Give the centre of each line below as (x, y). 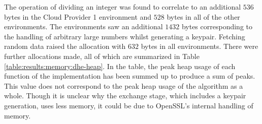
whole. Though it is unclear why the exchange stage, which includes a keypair (125, 96)
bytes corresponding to (217, 26)
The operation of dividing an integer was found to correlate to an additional (123, 7)
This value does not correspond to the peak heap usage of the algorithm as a (124, 85)
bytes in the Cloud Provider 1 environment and (78, 16)
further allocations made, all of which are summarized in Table (102, 56)
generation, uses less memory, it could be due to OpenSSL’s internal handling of (129, 105)
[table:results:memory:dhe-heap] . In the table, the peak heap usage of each (120, 66)
